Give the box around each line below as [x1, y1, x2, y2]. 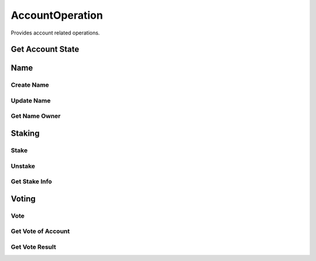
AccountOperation [11, 9, 104, 22]
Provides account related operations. [11, 29, 100, 36]
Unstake [11, 162, 35, 170]
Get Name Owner [11, 112, 61, 120]
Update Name [11, 97, 51, 105]
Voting [11, 194, 36, 204]
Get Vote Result [11, 243, 56, 251]
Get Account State [11, 44, 80, 54]
